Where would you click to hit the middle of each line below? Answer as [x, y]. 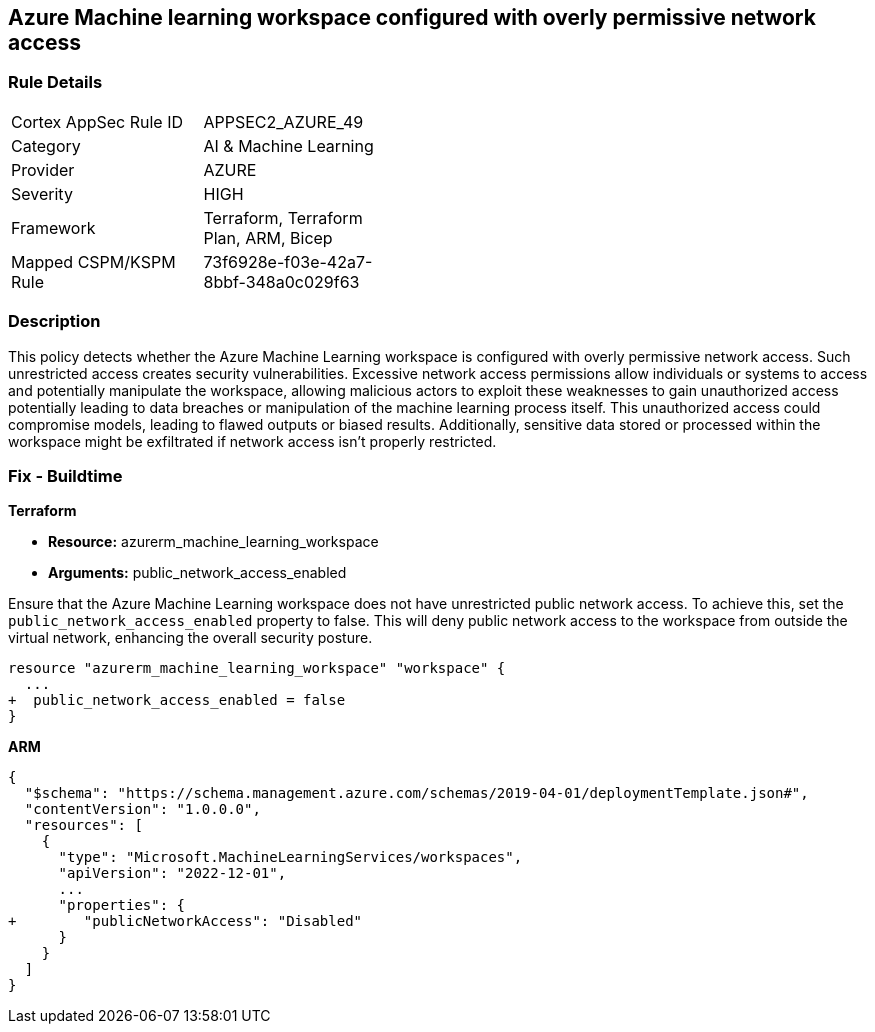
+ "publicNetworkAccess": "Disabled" [185, 921]
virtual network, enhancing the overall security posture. [190, 638]
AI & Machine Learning [288, 145]
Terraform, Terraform [283, 217]
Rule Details [55, 82]
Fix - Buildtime [65, 475]
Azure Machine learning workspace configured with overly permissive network [412, 17]
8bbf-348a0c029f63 [281, 281]
